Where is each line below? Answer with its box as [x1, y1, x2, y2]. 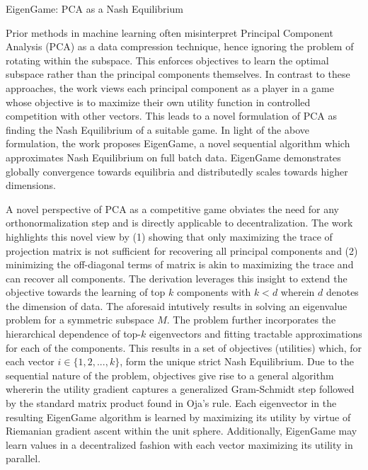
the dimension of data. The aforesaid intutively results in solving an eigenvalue [6, 298, 347, 313]
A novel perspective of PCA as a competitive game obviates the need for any [6, 201, 340, 216]
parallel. [6, 451, 41, 466]
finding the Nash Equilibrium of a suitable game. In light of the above [6, 122, 309, 137]
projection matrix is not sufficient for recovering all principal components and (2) [6, 243, 358, 258]
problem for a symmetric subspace [6, 312, 154, 327]
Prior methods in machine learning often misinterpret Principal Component [6, 25, 333, 40]
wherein [280, 285, 315, 299]
